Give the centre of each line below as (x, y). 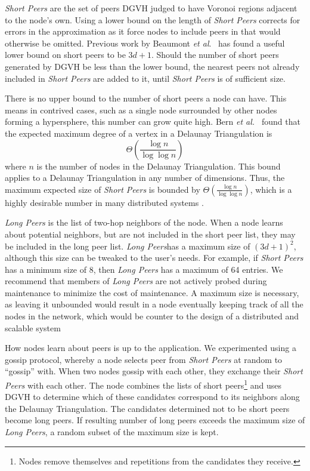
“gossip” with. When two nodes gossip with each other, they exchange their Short (154, 371)
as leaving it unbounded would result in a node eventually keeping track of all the (154, 304)
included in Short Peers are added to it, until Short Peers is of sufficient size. (145, 78)
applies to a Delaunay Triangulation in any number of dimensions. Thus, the (145, 178)
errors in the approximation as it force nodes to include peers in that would (143, 31)
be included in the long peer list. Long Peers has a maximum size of (128, 246)
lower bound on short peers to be (65, 55)
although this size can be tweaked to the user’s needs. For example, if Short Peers (154, 258)
